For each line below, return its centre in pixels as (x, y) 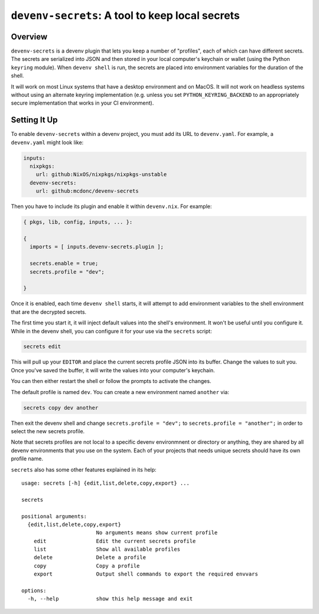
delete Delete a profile (90, 558)
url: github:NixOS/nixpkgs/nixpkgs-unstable (101, 175)
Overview (29, 36)
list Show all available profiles (107, 549)
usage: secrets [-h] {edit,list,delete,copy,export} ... (106, 483)
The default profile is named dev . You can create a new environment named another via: (120, 392)
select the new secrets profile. (48, 431)
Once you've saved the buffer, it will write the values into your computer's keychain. (113, 370)
